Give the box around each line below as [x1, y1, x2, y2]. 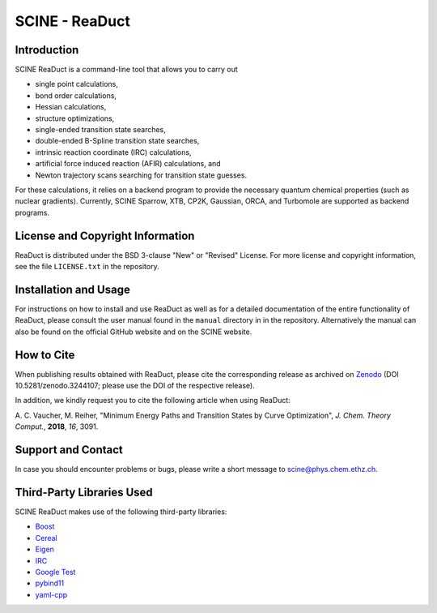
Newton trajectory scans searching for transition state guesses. [35, 170, 247, 180]
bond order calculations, [35, 90, 117, 101]
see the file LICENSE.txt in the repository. [15, 262, 159, 272]
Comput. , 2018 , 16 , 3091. [15, 422, 99, 431]
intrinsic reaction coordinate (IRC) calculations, [35, 147, 192, 157]
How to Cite [15, 348, 75, 362]
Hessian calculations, [35, 102, 107, 112]
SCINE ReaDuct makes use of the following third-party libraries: [15, 507, 227, 517]
